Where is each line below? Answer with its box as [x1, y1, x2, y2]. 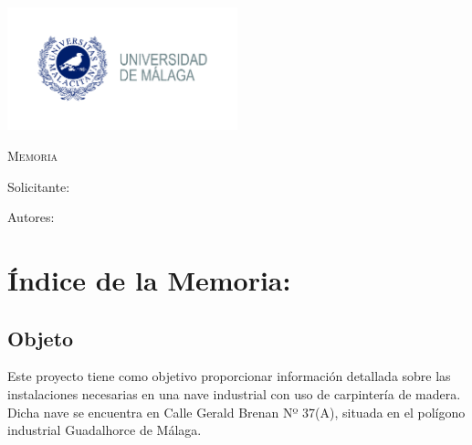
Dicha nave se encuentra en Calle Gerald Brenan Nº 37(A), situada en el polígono [7, 402, 466, 421]
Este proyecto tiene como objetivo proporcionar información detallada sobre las [7, 366, 451, 386]
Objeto [7, 323, 74, 352]
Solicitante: [7, 176, 70, 196]
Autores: [7, 207, 55, 227]
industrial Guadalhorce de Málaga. [7, 420, 202, 440]
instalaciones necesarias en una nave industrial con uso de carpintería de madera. [7, 385, 461, 404]
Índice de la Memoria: [7, 261, 291, 299]
